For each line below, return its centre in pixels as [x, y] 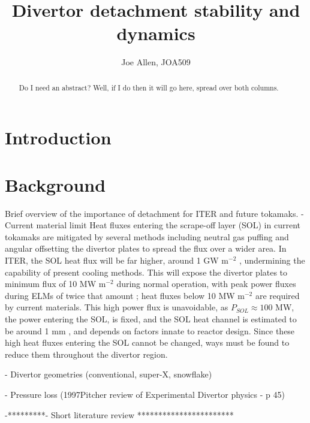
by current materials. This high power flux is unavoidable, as [117, 307]
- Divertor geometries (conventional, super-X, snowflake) [109, 374]
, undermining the [272, 260]
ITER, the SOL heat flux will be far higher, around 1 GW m [117, 260]
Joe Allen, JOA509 [156, 62]
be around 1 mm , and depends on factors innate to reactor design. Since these [150, 330]
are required [277, 295]
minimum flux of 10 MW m [55, 284]
